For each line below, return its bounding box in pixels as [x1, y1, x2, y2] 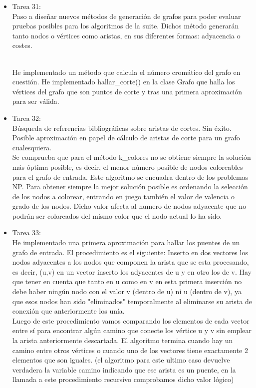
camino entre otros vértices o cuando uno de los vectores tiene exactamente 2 [12, 345, 248, 355]
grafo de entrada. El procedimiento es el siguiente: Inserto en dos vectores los [12, 247, 248, 257]
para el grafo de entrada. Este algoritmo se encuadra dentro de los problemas [12, 171, 249, 182]
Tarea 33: [12, 227, 41, 238]
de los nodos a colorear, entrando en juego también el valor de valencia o [12, 191, 235, 201]
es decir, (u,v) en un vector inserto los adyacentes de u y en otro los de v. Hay [12, 266, 252, 277]
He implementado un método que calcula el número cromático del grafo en [12, 66, 241, 77]
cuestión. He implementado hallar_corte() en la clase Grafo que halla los [12, 76, 235, 87]
